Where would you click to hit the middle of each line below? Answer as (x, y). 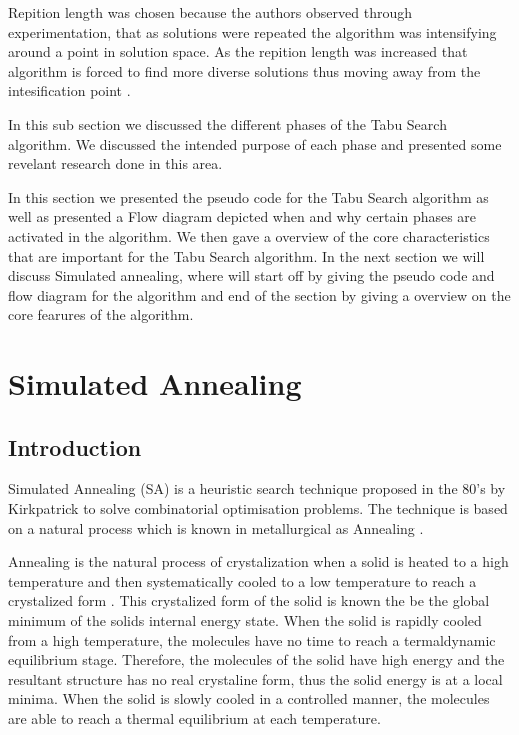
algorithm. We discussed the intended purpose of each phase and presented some (255, 143)
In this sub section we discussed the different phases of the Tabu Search (227, 123)
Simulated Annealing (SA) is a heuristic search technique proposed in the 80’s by (257, 488)
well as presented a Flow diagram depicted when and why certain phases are (242, 216)
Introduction (75, 446)
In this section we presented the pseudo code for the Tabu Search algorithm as (248, 196)
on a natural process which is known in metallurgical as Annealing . (216, 527)
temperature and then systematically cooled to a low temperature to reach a (242, 580)
